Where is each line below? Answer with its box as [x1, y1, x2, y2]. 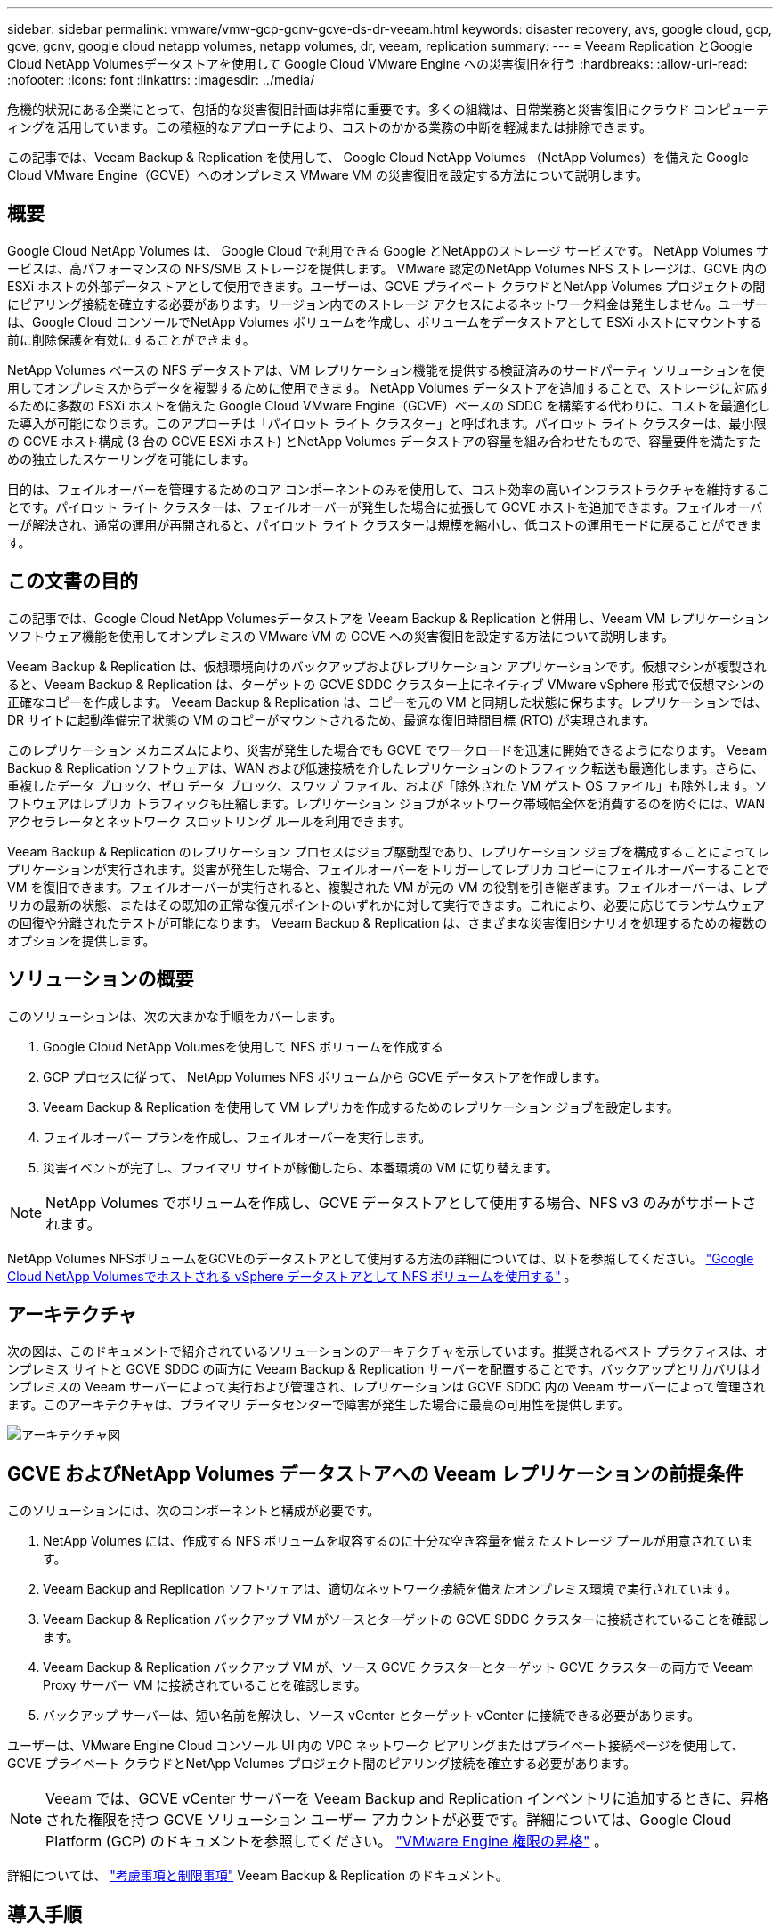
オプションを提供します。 [7, 932, 156, 948]
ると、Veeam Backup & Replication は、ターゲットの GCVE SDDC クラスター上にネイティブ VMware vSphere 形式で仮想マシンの [7, 676, 765, 692]
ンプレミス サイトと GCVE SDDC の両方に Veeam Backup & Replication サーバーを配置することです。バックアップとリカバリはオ [7, 1361, 763, 1377]
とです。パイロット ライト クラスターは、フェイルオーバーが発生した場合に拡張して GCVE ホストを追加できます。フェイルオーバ [7, 499, 763, 515]
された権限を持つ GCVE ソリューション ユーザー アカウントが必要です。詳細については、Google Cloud [45, 1811, 732, 1830]
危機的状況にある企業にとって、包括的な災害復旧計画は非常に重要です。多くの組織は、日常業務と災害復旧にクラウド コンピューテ [7, 101, 768, 117]
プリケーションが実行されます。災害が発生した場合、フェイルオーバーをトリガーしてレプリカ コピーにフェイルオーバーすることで [7, 861, 769, 877]
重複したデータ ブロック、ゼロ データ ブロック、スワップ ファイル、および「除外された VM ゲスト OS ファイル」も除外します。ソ [7, 777, 768, 793]
